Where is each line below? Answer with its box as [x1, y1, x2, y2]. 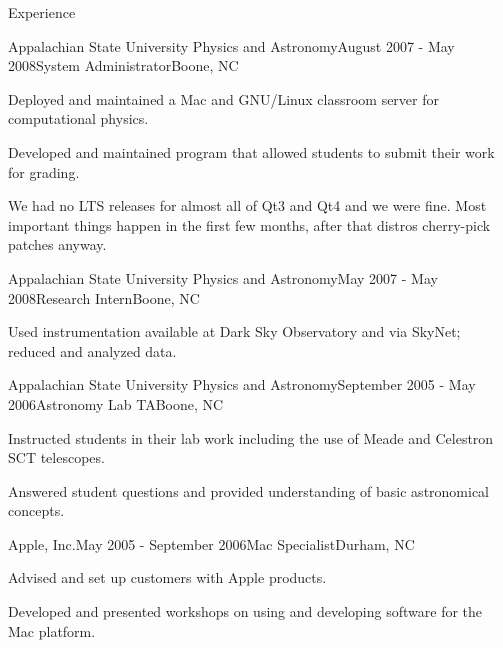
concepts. [8, 500, 65, 521]
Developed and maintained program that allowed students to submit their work [8, 141, 495, 162]
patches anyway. [8, 234, 107, 255]
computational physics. [8, 108, 149, 129]
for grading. [8, 161, 80, 182]
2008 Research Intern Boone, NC [8, 287, 200, 308]
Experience [8, 2, 76, 22]
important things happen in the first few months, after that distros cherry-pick [8, 214, 491, 235]
